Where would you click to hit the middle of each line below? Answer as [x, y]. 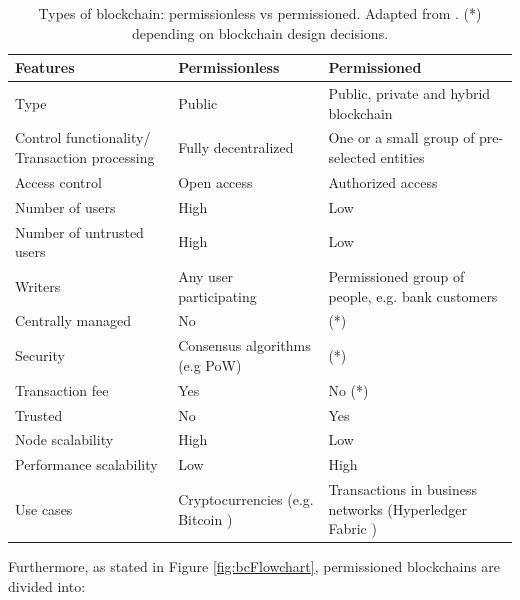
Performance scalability [86, 464]
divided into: [47, 586]
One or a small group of [401, 137]
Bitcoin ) [205, 518]
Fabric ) [352, 528]
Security [40, 355]
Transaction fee [62, 389]
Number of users [65, 206]
